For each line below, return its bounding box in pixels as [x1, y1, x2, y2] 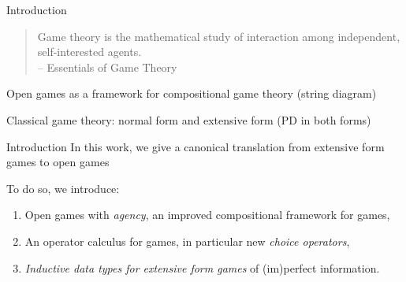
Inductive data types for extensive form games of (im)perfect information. [24, 259, 380, 276]
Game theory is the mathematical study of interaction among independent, [37, 28, 400, 44]
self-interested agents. [37, 43, 142, 60]
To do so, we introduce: [6, 180, 120, 196]
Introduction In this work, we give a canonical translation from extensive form [6, 138, 385, 154]
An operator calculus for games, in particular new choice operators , [24, 232, 350, 249]
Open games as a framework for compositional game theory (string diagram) [6, 85, 377, 102]
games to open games [6, 154, 110, 170]
